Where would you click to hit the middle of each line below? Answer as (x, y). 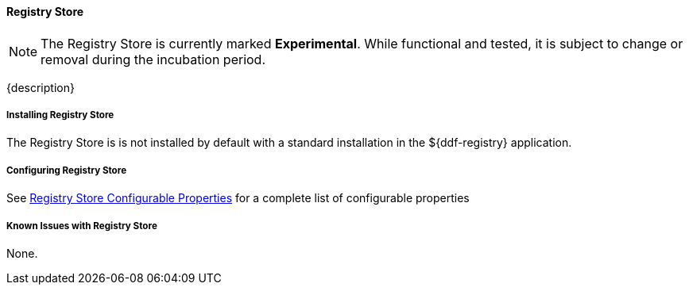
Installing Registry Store (60, 115)
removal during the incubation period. (153, 59)
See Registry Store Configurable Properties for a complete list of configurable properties (238, 198)
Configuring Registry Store (67, 170)
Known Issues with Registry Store (82, 226)
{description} (41, 87)
